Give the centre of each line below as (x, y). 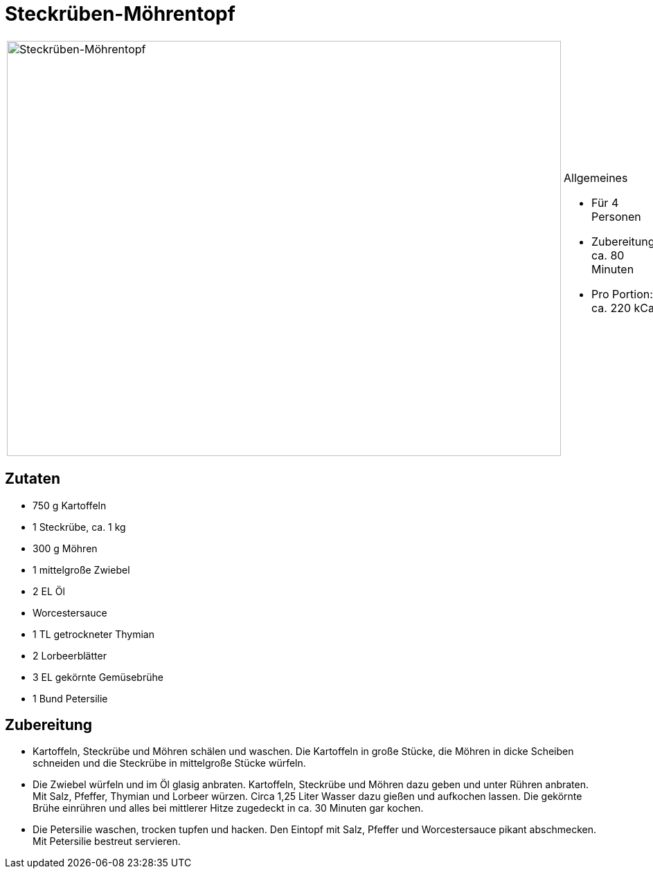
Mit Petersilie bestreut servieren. (107, 841)
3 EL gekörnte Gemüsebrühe (98, 677)
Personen (616, 216)
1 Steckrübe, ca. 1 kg (79, 527)
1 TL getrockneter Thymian (93, 634)
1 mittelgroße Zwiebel (81, 570)
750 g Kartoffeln (70, 505)
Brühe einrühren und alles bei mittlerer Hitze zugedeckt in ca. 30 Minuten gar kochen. (228, 808)
